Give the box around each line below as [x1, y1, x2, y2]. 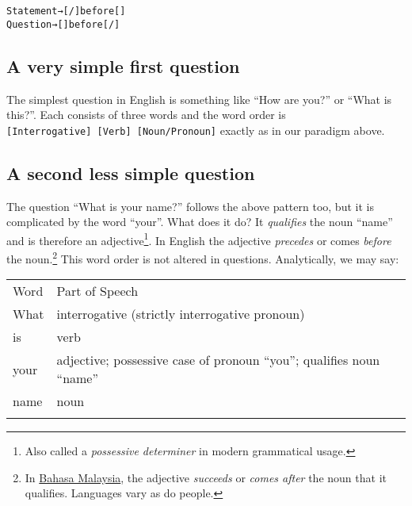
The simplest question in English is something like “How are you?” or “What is [6, 90, 392, 107]
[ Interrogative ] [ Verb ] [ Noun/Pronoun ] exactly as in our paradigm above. [6, 121, 385, 138]
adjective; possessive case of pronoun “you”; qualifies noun [56, 351, 380, 370]
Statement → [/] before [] [6, 6, 126, 17]
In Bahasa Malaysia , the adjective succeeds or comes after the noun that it [25, 469, 387, 485]
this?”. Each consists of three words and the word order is [6, 106, 286, 123]
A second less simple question [6, 160, 255, 185]
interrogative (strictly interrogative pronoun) [56, 305, 305, 324]
